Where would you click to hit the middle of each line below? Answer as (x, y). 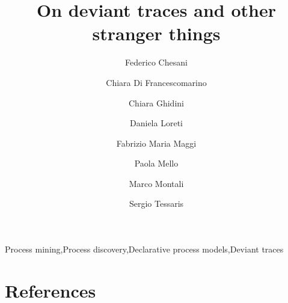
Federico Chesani (156, 62)
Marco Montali (156, 183)
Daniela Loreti (156, 123)
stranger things (156, 33)
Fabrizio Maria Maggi (156, 143)
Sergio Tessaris (156, 204)
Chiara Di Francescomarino (156, 82)
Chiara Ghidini (156, 103)
